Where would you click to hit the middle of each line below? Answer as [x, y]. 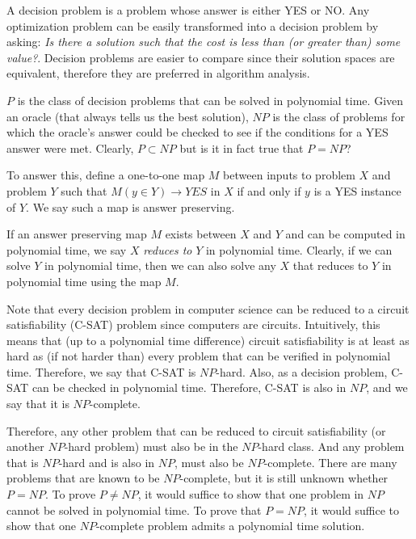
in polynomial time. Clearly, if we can [299, 249]
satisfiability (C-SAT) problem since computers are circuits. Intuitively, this [193, 324]
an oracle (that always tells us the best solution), [128, 116]
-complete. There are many [330, 462]
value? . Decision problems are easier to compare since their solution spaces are [201, 57]
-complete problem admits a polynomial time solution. [230, 526]
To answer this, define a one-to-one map [106, 175]
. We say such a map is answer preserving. [130, 206]
